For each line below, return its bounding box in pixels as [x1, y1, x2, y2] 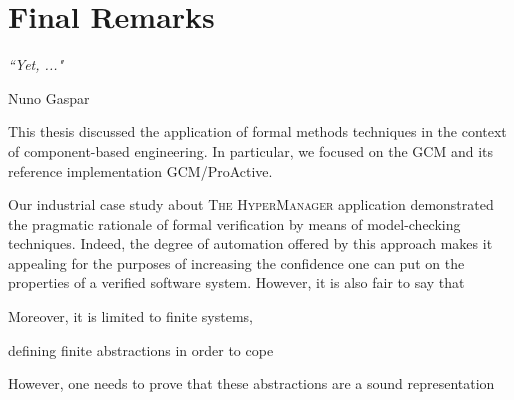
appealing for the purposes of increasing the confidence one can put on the [8, 252, 465, 273]
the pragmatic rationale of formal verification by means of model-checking [8, 213, 461, 234]
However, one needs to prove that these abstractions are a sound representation [8, 373, 495, 394]
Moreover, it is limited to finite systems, [8, 306, 253, 327]
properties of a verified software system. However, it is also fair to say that [8, 272, 465, 293]
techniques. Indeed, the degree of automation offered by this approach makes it [8, 233, 493, 254]
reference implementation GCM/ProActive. [8, 160, 273, 181]
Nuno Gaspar [8, 87, 90, 108]
